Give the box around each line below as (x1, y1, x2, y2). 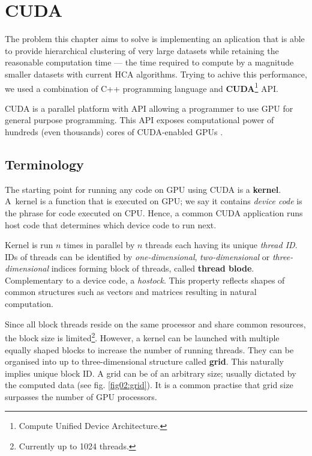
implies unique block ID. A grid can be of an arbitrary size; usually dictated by (5, 366, 296, 379)
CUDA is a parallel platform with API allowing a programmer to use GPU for (5, 102, 293, 114)
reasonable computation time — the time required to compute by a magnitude (5, 56, 294, 68)
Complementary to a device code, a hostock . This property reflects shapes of (5, 273, 285, 286)
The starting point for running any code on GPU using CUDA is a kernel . (5, 183, 281, 195)
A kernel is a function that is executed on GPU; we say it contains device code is (5, 195, 302, 207)
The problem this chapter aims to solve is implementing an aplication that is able (5, 32, 305, 45)
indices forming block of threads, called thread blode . (51, 262, 254, 275)
